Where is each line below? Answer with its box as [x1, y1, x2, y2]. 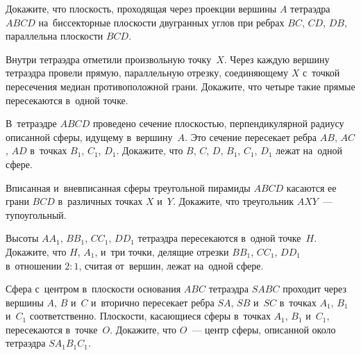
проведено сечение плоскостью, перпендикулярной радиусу [92, 116, 344, 131]
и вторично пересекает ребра [91, 295, 215, 309]
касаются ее [286, 180, 337, 195]
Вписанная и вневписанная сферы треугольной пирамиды [6, 180, 251, 195]
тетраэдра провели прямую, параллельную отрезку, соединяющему [6, 65, 288, 80]
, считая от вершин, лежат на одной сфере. [78, 258, 264, 272]
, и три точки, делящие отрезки [94, 244, 229, 258]
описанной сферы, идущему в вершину [6, 129, 173, 144]
